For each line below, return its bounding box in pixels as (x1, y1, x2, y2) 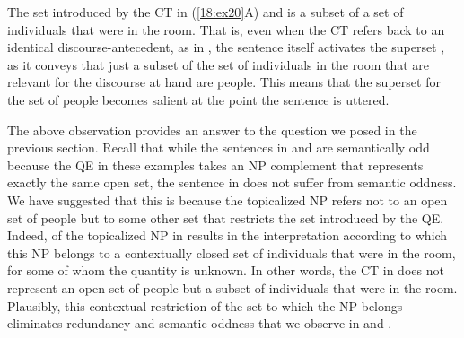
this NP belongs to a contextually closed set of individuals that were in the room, (7, 243, 456, 262)
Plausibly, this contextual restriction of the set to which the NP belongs (7, 296, 403, 315)
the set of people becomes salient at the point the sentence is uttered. (7, 90, 390, 108)
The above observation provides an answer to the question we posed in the (7, 120, 417, 139)
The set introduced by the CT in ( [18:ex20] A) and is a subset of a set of (7, 3, 404, 21)
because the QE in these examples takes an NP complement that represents (7, 155, 424, 174)
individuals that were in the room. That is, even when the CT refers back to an (7, 20, 445, 39)
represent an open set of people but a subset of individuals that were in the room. (7, 278, 458, 297)
